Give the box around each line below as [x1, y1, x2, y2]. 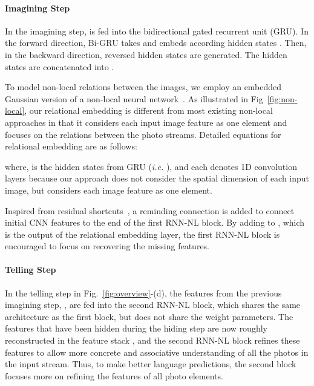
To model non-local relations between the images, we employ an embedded [5, 80, 282, 93]
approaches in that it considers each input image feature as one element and [5, 116, 287, 128]
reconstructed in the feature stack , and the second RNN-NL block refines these [5, 334, 300, 347]
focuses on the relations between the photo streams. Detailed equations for [5, 128, 281, 140]
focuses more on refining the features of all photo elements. [5, 369, 223, 382]
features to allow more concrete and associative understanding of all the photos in [5, 345, 309, 358]
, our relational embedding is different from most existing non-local [24, 104, 273, 117]
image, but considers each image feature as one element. [5, 183, 212, 196]
